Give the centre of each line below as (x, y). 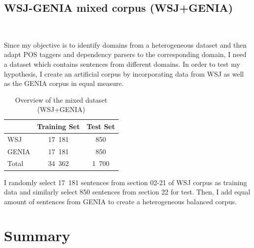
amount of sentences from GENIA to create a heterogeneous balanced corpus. (120, 201)
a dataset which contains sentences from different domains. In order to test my (122, 64)
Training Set (58, 126)
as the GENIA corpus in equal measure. (64, 83)
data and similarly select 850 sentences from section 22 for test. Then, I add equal (127, 192)
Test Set (101, 126)
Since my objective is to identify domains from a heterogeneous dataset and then (126, 44)
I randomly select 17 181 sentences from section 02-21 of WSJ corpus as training (126, 182)
